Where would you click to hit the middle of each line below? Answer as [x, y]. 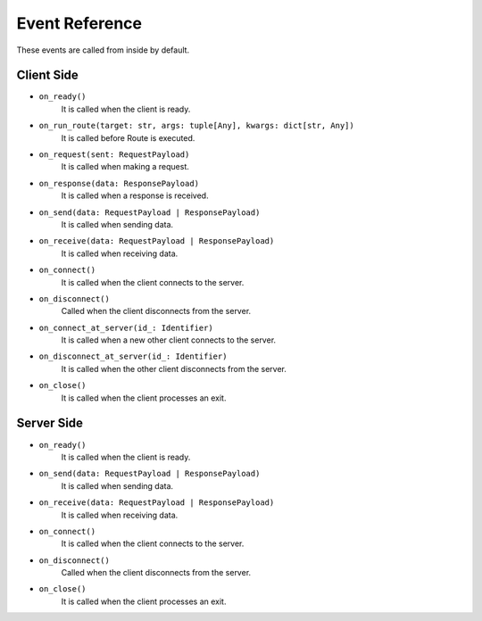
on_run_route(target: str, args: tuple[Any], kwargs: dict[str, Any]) [196, 126]
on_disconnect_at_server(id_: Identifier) [133, 356]
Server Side [50, 423]
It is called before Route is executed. [128, 137]
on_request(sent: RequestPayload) [114, 155]
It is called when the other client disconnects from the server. [174, 368]
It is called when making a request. [125, 167]
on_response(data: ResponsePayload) [119, 183]
